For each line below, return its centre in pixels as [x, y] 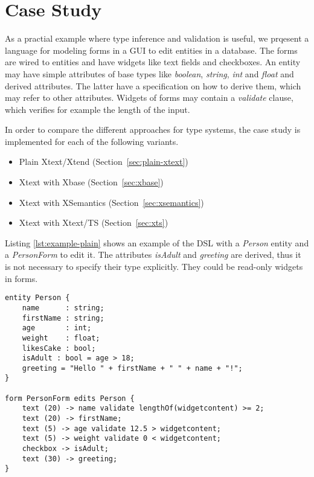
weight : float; [61, 338]
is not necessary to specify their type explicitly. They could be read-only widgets [154, 267]
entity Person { [37, 298]
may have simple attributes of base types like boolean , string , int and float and [149, 73]
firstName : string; [63, 318]
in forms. [21, 278]
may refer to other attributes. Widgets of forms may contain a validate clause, [149, 98]
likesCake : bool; [59, 348]
